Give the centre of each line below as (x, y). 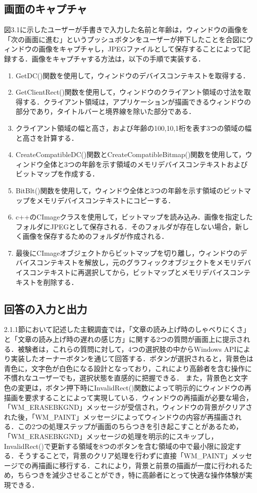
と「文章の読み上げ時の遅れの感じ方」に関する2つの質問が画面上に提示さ (124, 339)
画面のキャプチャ (46, 9)
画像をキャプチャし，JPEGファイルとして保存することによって (141, 49)
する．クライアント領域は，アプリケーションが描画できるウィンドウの (137, 101)
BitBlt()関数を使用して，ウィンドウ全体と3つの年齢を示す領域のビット (130, 190)
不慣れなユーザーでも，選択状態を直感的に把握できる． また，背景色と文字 (126, 378)
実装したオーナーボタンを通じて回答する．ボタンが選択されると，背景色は (132, 358)
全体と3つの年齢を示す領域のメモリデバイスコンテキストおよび (145, 164)
